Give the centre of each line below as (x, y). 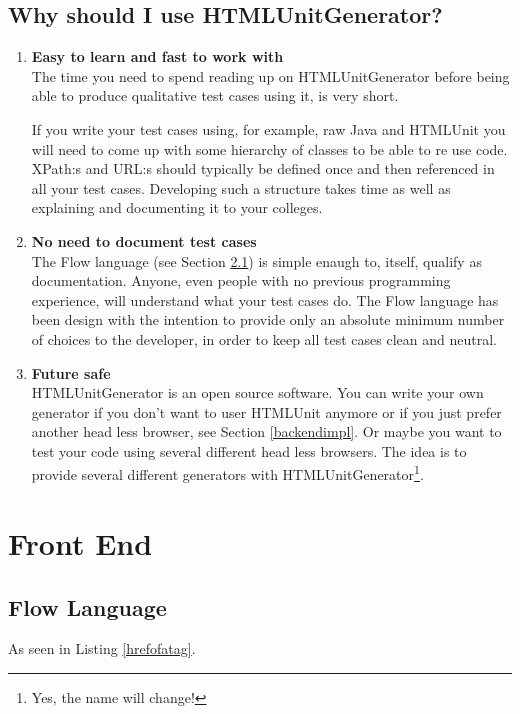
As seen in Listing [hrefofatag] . (102, 648)
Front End (80, 542)
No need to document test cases (144, 240)
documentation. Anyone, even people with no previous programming (241, 280)
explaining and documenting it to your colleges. (177, 207)
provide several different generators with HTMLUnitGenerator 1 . (227, 473)
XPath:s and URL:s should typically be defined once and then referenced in (263, 168)
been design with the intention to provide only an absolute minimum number (268, 319)
